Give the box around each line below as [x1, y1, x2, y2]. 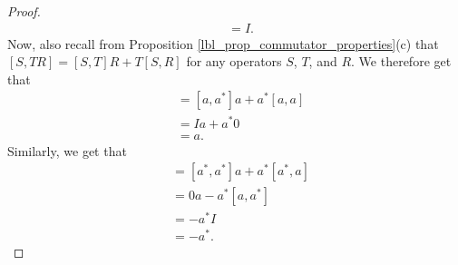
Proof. [7, 2, 41, 20]
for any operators [186, 52, 282, 71]
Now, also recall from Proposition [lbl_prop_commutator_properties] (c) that [7, 34, 439, 53]
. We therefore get [351, 52, 452, 71]
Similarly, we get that [7, 141, 127, 160]
